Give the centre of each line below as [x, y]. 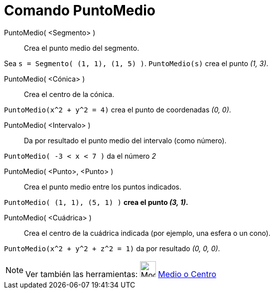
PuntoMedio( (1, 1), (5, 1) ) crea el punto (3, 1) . [96, 202]
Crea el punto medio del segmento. [82, 48]
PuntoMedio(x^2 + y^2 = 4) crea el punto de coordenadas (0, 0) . [118, 109]
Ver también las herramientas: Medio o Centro [121, 274]
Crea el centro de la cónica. [69, 94]
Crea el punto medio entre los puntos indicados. [103, 187]
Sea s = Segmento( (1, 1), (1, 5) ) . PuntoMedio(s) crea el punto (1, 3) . [136, 63]
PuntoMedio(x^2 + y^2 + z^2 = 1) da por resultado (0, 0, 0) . [112, 248]
